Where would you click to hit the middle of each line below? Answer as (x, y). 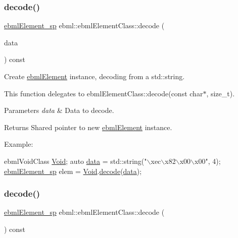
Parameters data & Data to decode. (59, 110)
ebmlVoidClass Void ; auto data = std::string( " (76, 161)
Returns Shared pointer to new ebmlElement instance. (88, 127)
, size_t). (221, 93)
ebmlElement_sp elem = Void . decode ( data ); (73, 171)
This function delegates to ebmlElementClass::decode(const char (104, 93)
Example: (19, 144)
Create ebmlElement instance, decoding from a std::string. (94, 76)
